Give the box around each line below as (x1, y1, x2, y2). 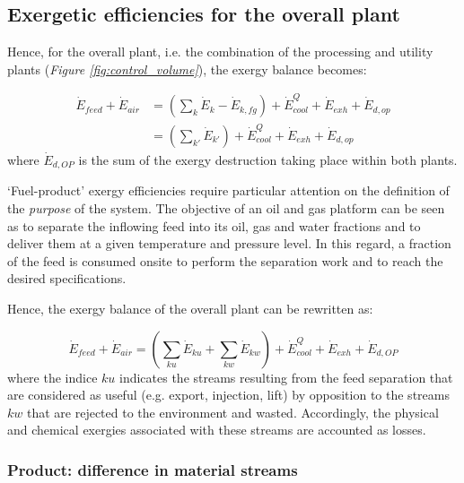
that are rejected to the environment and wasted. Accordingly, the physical (26, 402, 439, 421)
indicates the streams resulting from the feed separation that (119, 367, 453, 386)
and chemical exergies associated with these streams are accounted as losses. (7, 420, 426, 439)
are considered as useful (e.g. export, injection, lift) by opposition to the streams (7, 385, 450, 404)
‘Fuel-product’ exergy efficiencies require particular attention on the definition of (7, 181, 450, 200)
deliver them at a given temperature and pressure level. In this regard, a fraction (7, 234, 451, 253)
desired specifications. (7, 269, 127, 288)
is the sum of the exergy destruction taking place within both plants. (78, 150, 458, 168)
